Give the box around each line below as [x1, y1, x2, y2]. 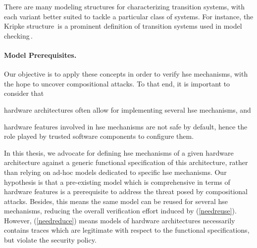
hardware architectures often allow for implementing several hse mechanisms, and [4, 104, 251, 115]
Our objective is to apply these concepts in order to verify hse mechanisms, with [4, 69, 248, 79]
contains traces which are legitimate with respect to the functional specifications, [4, 225, 250, 235]
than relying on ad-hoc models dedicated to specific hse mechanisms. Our [4, 166, 227, 177]
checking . [4, 30, 33, 41]
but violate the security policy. [4, 235, 97, 245]
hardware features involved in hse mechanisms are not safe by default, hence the [4, 121, 248, 131]
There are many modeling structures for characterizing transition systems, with [4, 1, 245, 11]
